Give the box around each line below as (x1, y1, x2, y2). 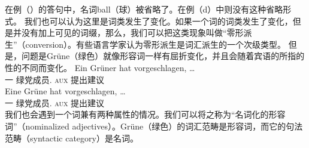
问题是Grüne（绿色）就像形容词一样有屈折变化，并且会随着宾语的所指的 (21, 50, 305, 62)
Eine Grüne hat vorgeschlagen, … (5, 85, 126, 97)
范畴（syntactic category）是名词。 (5, 131, 138, 144)
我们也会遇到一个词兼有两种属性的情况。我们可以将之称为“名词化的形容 (5, 108, 286, 121)
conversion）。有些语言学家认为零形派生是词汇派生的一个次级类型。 (25, 38, 286, 50)
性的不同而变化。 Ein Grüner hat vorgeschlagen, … (5, 61, 195, 73)
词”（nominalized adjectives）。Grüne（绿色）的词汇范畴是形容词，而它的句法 (5, 119, 303, 132)
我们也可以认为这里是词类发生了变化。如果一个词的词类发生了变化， (24, 14, 293, 27)
